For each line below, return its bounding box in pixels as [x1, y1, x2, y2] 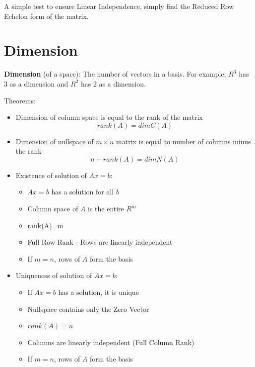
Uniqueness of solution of [15, 270, 92, 280]
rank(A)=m [27, 220, 64, 230]
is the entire [87, 203, 124, 214]
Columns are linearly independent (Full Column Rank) [27, 337, 194, 347]
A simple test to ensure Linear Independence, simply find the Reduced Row [4, 1, 234, 11]
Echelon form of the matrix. [4, 10, 89, 21]
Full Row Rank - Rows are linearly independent [27, 237, 173, 247]
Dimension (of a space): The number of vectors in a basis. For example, [4, 69, 226, 79]
